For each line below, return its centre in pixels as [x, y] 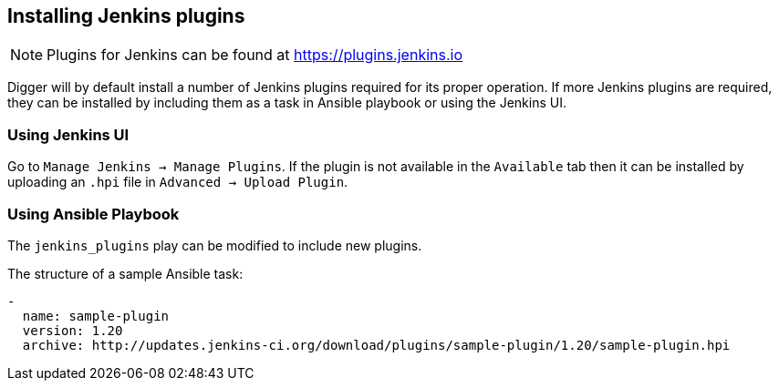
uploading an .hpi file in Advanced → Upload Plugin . [178, 182]
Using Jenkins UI [68, 134]
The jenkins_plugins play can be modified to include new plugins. [215, 245]
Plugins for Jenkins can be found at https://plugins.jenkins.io [255, 55]
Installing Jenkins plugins [126, 16]
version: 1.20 [73, 330]
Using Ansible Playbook [93, 214]
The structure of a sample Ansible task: [125, 273]
